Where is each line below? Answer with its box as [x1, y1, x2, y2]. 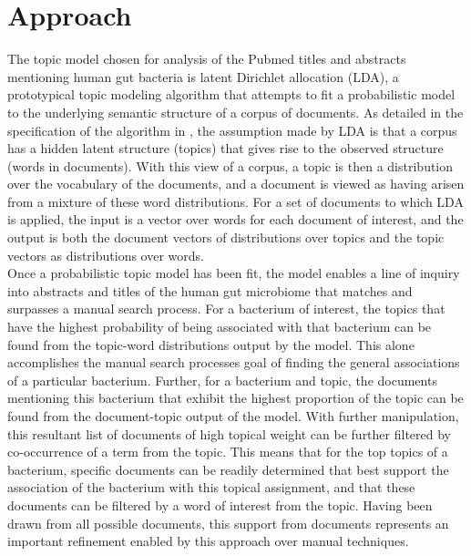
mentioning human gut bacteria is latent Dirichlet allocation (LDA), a [7, 67, 399, 86]
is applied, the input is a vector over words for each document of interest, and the [7, 210, 464, 229]
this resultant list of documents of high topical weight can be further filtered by [7, 424, 451, 443]
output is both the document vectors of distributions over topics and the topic [7, 228, 445, 247]
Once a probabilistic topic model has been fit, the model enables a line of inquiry [7, 263, 460, 283]
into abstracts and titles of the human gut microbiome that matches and [7, 281, 413, 300]
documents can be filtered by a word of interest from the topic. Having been [7, 495, 433, 514]
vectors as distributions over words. [7, 245, 204, 264]
